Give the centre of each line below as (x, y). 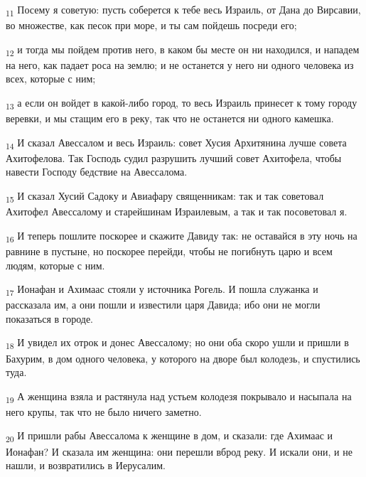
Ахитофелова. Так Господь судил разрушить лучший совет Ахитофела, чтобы (174, 157)
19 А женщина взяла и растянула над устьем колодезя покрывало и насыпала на (179, 397)
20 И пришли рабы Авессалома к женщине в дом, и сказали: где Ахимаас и (169, 436)
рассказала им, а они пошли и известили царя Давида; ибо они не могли (163, 305)
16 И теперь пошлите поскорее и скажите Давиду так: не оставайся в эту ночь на (182, 236)
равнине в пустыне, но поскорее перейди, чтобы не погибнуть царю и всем (169, 251)
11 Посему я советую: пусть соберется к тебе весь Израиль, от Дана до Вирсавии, (183, 10)
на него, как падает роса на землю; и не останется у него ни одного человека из (180, 64)
